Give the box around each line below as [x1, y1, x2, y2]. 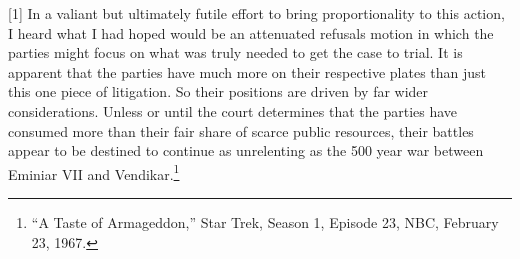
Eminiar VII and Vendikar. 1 [8, 160, 180, 184]
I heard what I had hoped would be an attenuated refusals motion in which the [8, 22, 494, 43]
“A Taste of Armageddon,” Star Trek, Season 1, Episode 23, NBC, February [31, 212, 499, 232]
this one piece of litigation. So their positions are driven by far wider [8, 81, 429, 102]
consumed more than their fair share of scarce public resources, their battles [8, 120, 474, 141]
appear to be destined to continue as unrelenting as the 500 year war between [8, 140, 484, 161]
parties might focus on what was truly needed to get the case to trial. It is [8, 42, 463, 63]
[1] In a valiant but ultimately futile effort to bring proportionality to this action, [8, 3, 505, 23]
